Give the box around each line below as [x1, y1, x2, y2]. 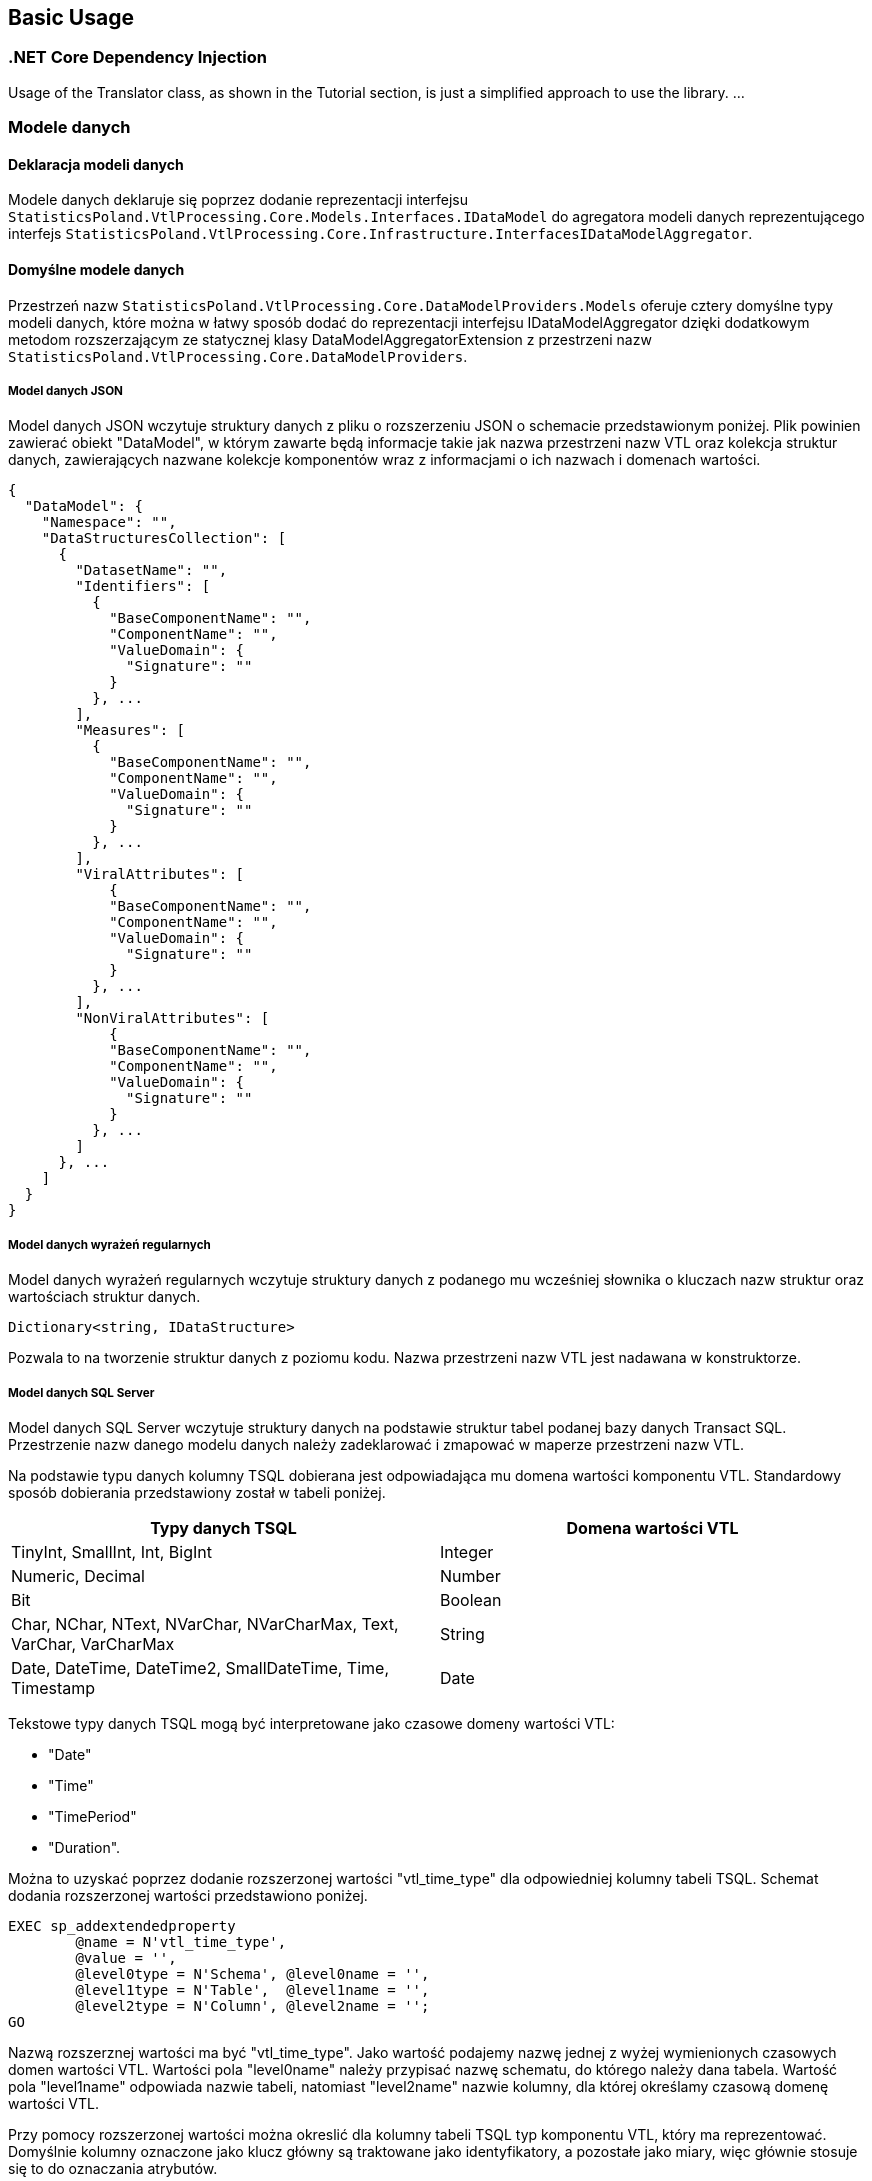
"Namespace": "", [41, 514, 177, 531]
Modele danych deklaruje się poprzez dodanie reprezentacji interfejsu [8, 191, 468, 209]
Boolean [440, 1589, 502, 1610]
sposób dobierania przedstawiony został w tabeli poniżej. [8, 1483, 386, 1501]
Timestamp [11, 1677, 96, 1698]
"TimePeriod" [48, 1807, 137, 1825]
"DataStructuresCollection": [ [41, 530, 287, 547]
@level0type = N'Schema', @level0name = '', [75, 1965, 430, 1982]
